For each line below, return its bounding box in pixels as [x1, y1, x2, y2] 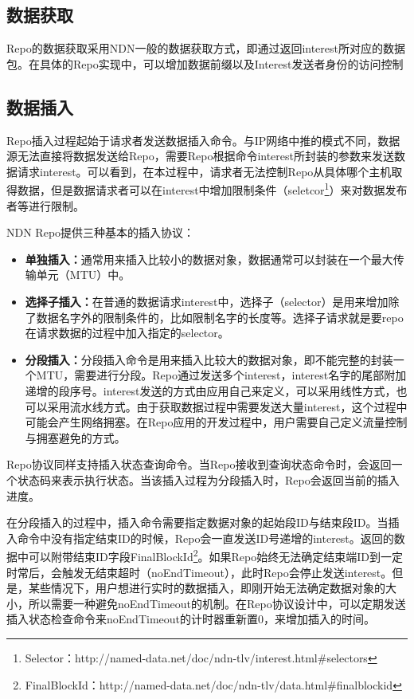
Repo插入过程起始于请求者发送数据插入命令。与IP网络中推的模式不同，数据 [6, 132, 400, 148]
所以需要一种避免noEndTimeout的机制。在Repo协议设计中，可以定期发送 [28, 595, 406, 611]
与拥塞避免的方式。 [25, 429, 126, 446]
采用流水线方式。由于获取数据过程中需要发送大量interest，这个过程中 [47, 398, 408, 414]
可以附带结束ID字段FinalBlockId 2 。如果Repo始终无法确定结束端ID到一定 [28, 546, 404, 564]
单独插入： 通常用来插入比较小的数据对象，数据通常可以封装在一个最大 [25, 250, 393, 267]
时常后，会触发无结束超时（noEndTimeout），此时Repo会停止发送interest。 [6, 564, 393, 580]
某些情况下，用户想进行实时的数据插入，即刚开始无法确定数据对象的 [28, 579, 385, 596]
